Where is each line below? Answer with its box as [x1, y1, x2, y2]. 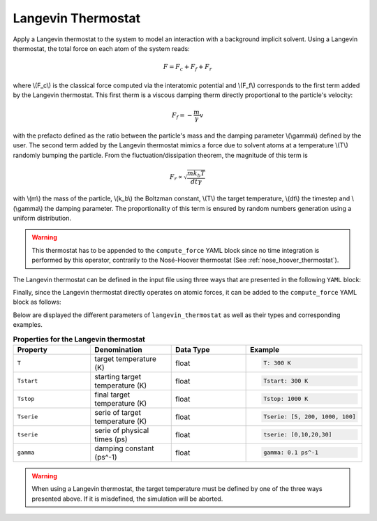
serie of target [94, 407, 141, 417]
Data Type [175, 344, 210, 354]
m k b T [186, 169, 206, 179]
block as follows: [13, 298, 62, 307]
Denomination [94, 344, 142, 354]
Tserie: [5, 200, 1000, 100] [263, 413, 356, 420]
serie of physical [94, 425, 149, 435]
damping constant [94, 443, 154, 453]
